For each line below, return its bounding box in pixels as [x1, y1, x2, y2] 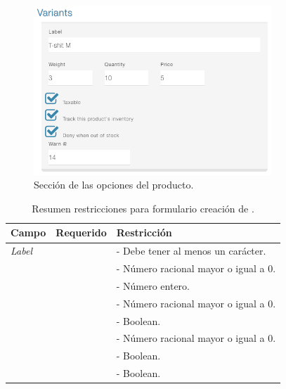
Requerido [56, 225, 107, 240]
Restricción [116, 225, 172, 240]
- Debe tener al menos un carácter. [116, 243, 266, 258]
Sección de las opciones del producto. [34, 177, 194, 192]
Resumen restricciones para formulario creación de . [32, 200, 254, 215]
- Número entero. [116, 278, 190, 293]
